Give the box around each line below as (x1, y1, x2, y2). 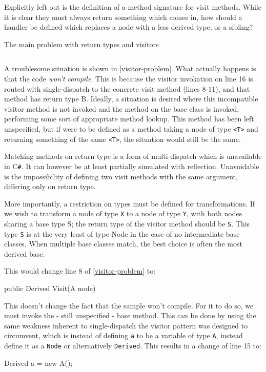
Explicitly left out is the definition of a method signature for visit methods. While (4, 2, 261, 12)
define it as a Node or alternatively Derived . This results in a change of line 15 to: (4, 340, 261, 351)
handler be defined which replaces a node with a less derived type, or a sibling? (4, 22, 253, 32)
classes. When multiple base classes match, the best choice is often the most (4, 238, 242, 249)
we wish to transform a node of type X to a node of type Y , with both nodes (4, 208, 242, 219)
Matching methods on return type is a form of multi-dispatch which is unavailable (4, 151, 262, 161)
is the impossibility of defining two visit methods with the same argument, (4, 171, 238, 181)
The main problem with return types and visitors (4, 38, 159, 49)
